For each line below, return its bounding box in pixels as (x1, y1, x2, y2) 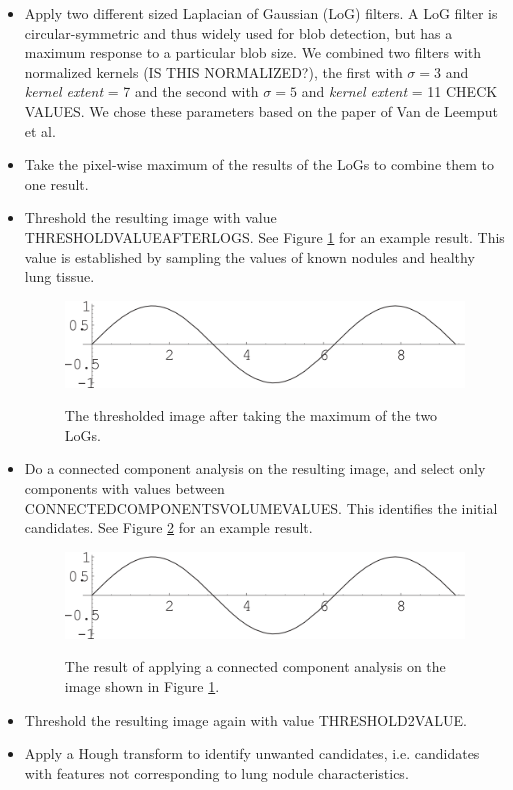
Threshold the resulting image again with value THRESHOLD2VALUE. (24, 709, 467, 730)
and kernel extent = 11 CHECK (301, 81, 498, 102)
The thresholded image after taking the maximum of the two (64, 405, 438, 426)
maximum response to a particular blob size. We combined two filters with (24, 42, 482, 63)
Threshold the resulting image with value (24, 207, 277, 228)
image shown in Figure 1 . (64, 675, 220, 696)
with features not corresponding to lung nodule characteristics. (24, 762, 409, 783)
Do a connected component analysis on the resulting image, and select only (24, 458, 486, 479)
